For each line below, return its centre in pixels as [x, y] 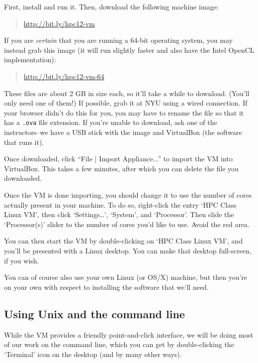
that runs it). [24, 142]
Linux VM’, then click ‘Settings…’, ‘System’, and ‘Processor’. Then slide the [119, 214]
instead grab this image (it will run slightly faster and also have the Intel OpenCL [129, 50]
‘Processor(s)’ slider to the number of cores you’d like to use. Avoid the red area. [127, 224]
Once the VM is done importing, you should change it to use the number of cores [128, 194]
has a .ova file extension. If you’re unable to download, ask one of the [111, 122]
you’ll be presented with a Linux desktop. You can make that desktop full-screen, [128, 250]
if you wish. [22, 260]
